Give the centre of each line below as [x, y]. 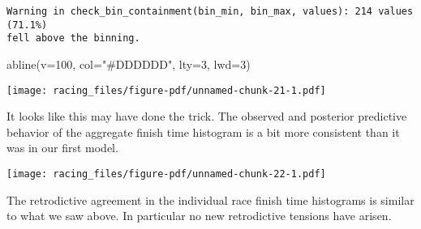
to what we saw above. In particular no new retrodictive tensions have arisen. [199, 216]
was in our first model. [62, 148]
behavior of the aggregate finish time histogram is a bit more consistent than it [203, 131]
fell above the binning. [73, 38]
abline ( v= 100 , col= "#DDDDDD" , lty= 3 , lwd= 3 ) [129, 64]
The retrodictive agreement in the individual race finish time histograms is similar [210, 199]
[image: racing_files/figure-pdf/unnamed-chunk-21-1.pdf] [166, 90]
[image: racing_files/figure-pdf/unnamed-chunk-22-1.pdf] [166, 174]
